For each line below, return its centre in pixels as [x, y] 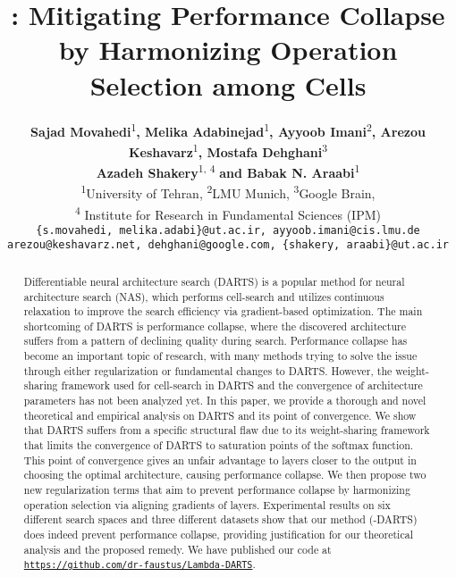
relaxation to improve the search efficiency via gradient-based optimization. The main [223, 311]
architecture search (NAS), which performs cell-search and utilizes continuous [204, 296]
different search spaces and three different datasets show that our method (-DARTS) [220, 519]
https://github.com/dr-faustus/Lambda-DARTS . [139, 564]
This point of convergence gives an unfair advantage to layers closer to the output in [220, 460]
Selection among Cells [228, 84]
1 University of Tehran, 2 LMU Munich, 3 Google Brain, [228, 192]
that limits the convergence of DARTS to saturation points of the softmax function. [219, 445]
